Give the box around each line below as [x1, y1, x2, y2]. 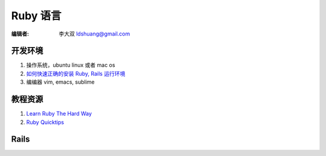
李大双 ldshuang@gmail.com [59, 30, 130, 37]
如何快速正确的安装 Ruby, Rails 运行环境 [26, 70, 126, 77]
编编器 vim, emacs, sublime [26, 78, 95, 86]
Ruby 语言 [11, 9, 62, 22]
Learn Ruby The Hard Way [26, 110, 92, 117]
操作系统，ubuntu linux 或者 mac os [26, 61, 115, 69]
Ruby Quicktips [26, 118, 65, 126]
